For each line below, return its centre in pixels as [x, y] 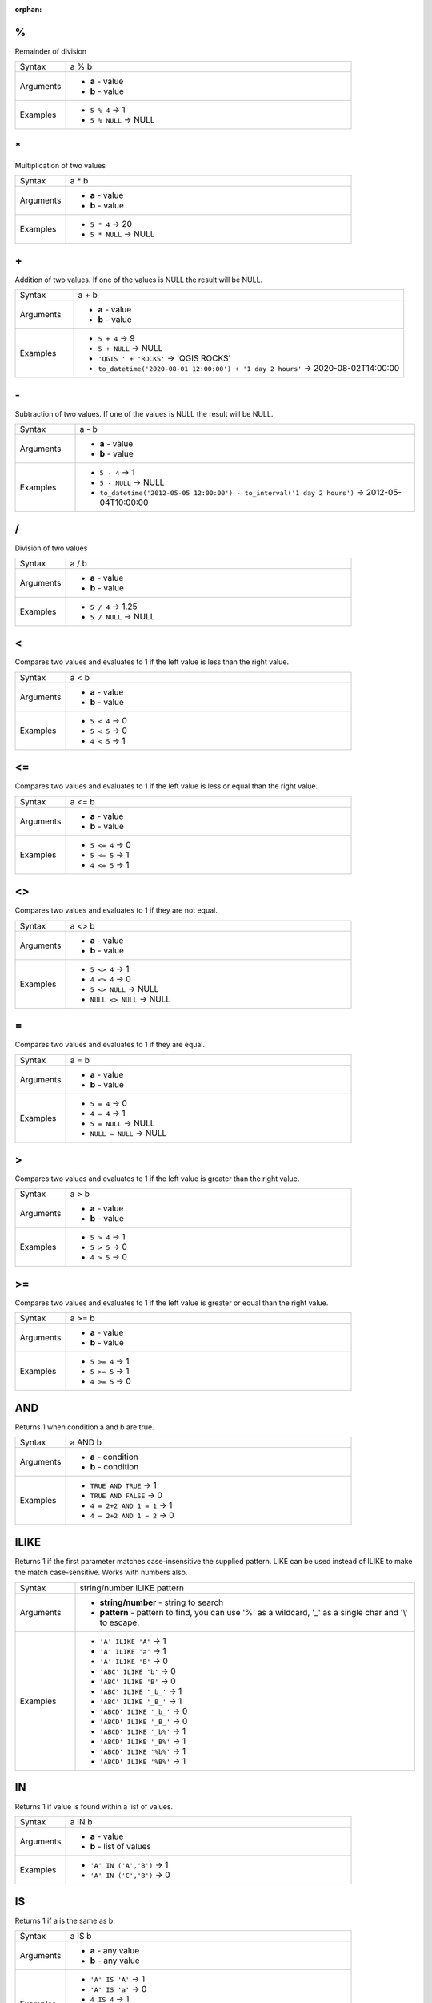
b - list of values [120, 1847]
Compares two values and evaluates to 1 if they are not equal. [116, 910]
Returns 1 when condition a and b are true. [85, 1427]
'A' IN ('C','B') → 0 [130, 1875]
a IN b [81, 1822]
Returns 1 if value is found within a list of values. [94, 1807]
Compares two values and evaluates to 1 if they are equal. [110, 1045]
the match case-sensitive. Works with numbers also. [101, 1572]
